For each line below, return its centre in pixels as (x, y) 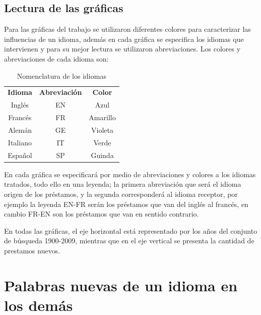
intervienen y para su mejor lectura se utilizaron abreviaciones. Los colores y (122, 49)
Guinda (102, 155)
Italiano (20, 142)
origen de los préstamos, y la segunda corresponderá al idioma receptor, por (121, 194)
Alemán (20, 129)
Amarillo (102, 117)
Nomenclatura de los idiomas (61, 75)
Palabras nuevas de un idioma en (121, 285)
